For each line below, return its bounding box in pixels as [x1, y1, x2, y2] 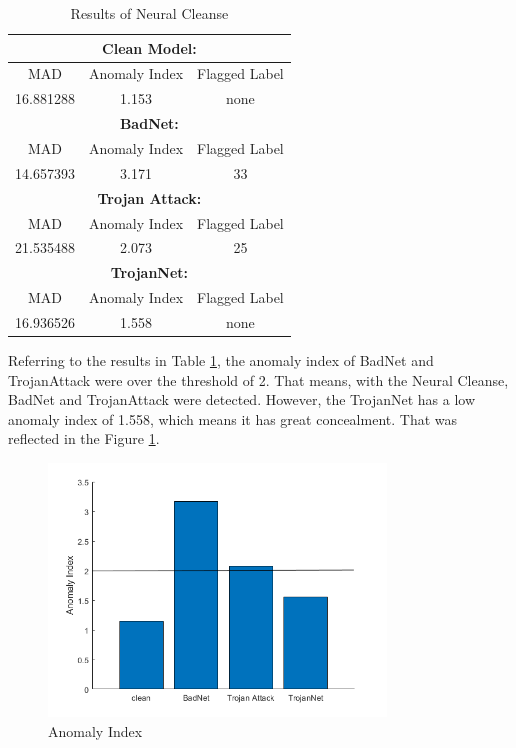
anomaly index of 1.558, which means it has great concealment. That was [8, 408, 458, 429]
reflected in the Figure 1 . [8, 428, 160, 449]
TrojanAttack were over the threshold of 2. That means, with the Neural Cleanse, [8, 369, 509, 390]
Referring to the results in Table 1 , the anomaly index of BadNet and [8, 349, 434, 370]
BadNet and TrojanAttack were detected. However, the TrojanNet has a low [8, 389, 476, 410]
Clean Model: [102, 37, 197, 58]
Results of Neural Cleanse [70, 3, 229, 23]
